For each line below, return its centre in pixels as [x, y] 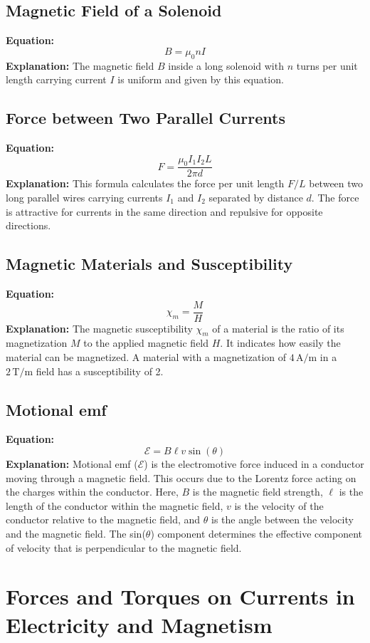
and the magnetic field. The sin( [76, 533]
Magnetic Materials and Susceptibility [149, 264]
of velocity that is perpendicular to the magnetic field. [124, 547]
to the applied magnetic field [146, 343]
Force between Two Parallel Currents [146, 118]
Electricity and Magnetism [139, 624]
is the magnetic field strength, [258, 492]
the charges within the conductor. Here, [92, 492]
